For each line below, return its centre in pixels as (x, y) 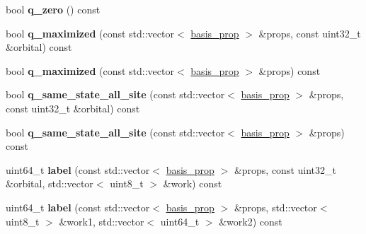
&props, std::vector (275, 207)
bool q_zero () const (53, 9)
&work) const (193, 183)
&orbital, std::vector (50, 183)
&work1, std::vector (102, 221)
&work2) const (251, 221)
